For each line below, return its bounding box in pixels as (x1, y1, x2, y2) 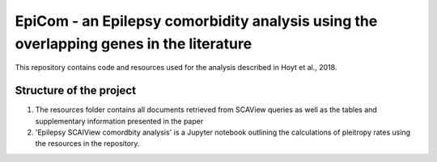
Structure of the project (15, 84, 137, 98)
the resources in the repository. (35, 139, 140, 148)
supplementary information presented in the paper (35, 116, 204, 126)
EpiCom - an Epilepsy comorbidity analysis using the (15, 12, 378, 30)
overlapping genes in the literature (15, 35, 252, 52)
